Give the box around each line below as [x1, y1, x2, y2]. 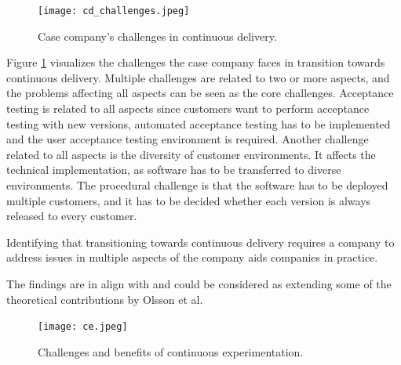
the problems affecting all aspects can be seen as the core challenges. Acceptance [6, 85, 394, 101]
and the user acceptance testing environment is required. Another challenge [6, 131, 369, 147]
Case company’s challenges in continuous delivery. [38, 27, 277, 44]
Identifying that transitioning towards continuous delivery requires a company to [6, 233, 395, 250]
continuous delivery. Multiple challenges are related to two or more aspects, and [6, 69, 390, 85]
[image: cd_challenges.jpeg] [38, 5, 190, 16]
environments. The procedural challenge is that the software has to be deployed [6, 177, 388, 193]
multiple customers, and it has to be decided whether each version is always [6, 192, 371, 208]
